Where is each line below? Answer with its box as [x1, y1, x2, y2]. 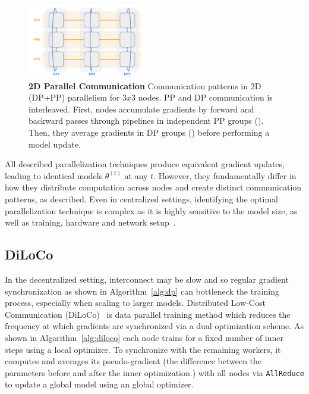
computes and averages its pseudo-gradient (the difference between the [5, 355, 262, 367]
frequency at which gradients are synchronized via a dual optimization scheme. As [5, 320, 304, 332]
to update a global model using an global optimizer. [5, 378, 194, 390]
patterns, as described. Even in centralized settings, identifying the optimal [5, 193, 278, 205]
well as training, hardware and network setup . [5, 216, 176, 229]
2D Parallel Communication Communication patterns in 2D [29, 79, 261, 92]
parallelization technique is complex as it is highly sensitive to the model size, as [5, 204, 298, 217]
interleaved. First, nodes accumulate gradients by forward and [29, 102, 254, 115]
